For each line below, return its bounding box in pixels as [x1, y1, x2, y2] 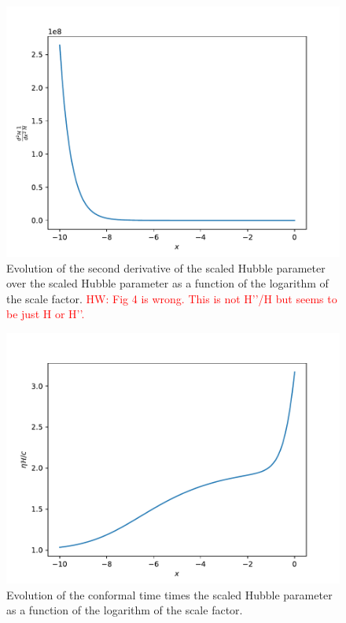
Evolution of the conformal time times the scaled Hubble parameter [6, 586, 333, 603]
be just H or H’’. [6, 306, 85, 322]
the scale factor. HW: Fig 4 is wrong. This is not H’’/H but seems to [6, 290, 337, 306]
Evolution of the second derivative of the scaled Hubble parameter [6, 259, 326, 276]
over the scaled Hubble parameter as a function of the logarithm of [6, 275, 329, 291]
